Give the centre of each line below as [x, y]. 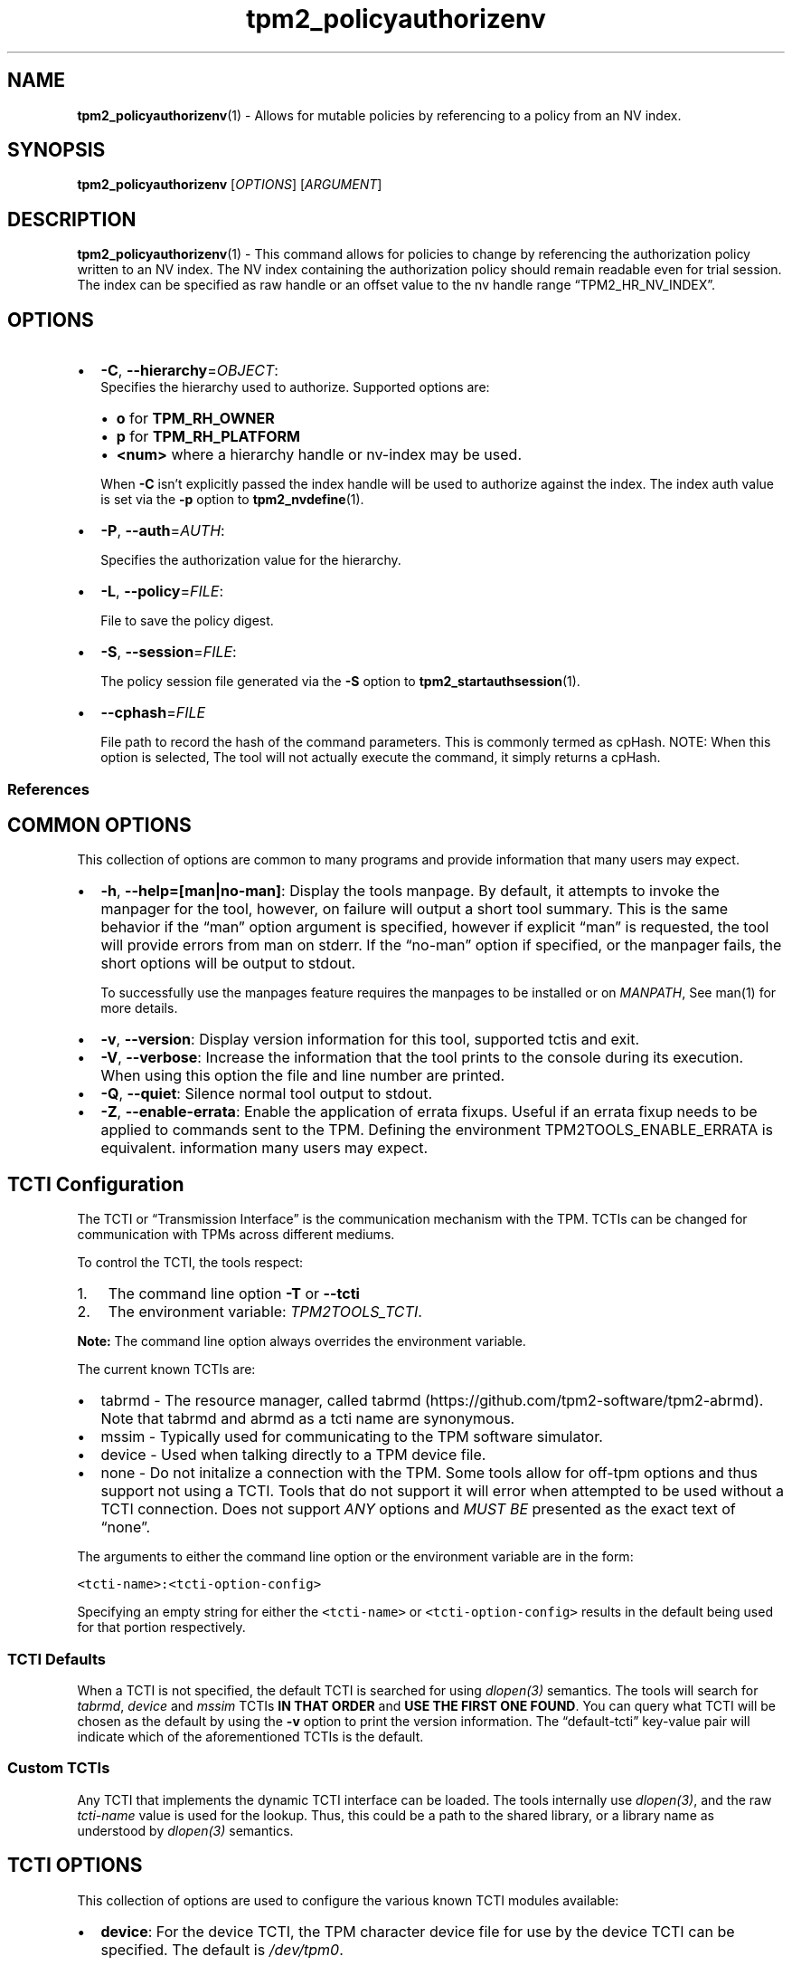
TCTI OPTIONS [75, 1866]
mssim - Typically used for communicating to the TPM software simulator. [352, 1437]
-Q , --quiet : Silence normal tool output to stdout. [267, 1094]
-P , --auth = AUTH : [163, 531]
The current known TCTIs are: [166, 1370]
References [48, 789]
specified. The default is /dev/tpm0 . [222, 1949]
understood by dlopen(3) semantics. [185, 1830]
